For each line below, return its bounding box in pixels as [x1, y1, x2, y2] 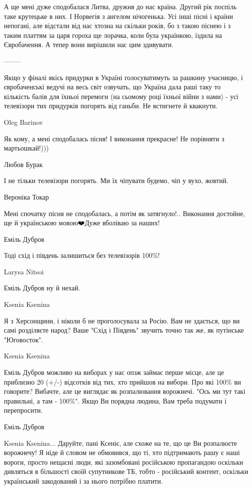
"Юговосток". [4, 334, 43, 344]
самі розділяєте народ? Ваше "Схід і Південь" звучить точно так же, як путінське [4, 325, 244, 335]
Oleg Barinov [4, 117, 43, 127]
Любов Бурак [4, 159, 43, 169]
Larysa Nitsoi [4, 266, 44, 276]
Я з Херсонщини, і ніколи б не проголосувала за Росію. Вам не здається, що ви [4, 315, 240, 325]
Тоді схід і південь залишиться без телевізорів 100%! [4, 250, 160, 260]
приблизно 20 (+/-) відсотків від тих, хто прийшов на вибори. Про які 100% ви [4, 376, 241, 387]
